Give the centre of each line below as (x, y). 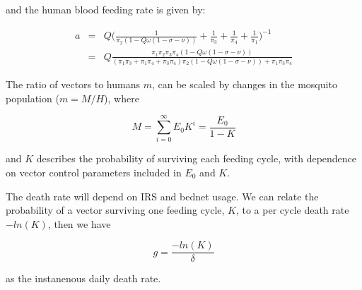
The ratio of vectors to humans (73, 84)
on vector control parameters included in (94, 172)
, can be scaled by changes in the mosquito (244, 84)
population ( (33, 98)
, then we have (79, 223)
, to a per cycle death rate (292, 210)
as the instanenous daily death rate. (83, 278)
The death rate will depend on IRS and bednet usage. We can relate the (162, 196)
